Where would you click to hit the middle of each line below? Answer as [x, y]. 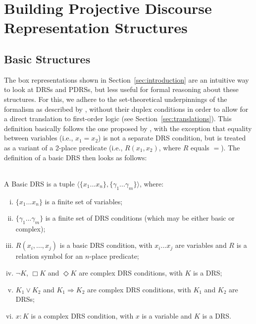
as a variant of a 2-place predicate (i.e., [63, 147]
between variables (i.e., [39, 138]
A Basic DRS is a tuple [39, 183]
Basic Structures [47, 59]
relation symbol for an [49, 256]
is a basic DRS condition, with [106, 245]
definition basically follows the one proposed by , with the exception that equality [128, 128]
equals [200, 147]
